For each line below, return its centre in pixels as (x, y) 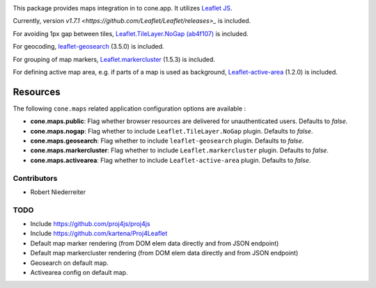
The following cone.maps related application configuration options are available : (130, 109)
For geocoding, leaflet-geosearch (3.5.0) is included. (88, 47)
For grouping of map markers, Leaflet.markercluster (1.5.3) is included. (114, 59)
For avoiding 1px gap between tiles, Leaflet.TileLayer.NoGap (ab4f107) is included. (131, 33)
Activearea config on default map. (79, 273)
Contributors (35, 178)
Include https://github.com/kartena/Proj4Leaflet (99, 234)
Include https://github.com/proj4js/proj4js (90, 224)
